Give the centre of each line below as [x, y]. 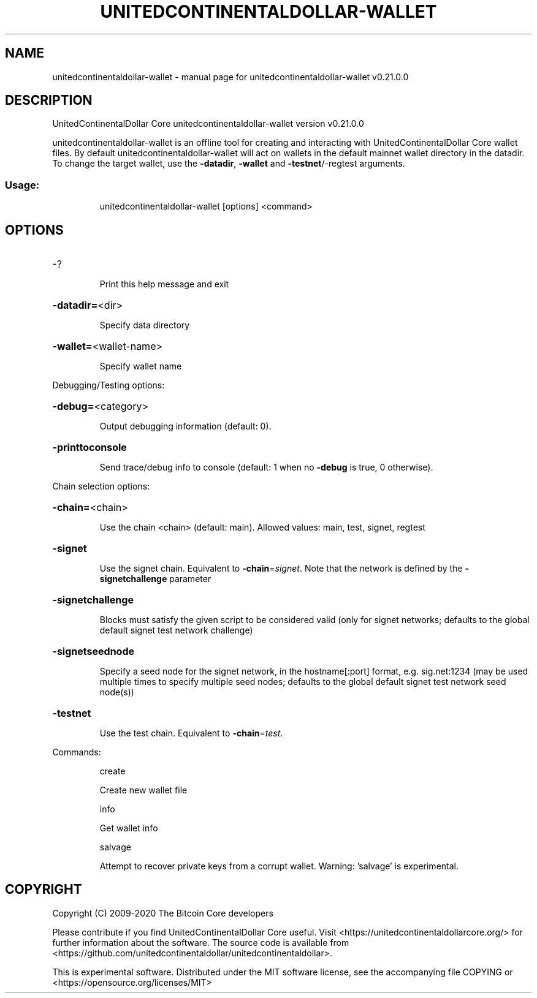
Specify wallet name [141, 366]
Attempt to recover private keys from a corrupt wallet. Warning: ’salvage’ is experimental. [279, 866]
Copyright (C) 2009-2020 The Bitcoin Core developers [163, 913]
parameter [190, 579]
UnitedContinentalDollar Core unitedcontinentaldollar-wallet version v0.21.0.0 [208, 124]
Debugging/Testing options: [109, 385]
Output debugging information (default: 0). [185, 426]
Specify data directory [145, 325]
